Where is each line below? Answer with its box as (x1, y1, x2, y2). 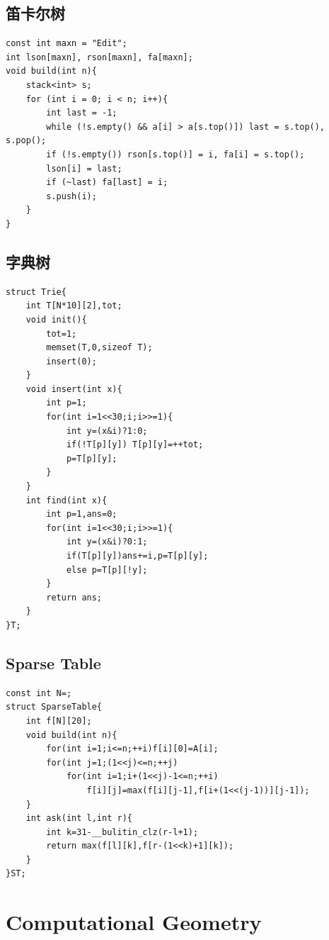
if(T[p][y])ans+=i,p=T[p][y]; (66, 551, 209, 561)
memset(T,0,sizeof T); (46, 342, 153, 353)
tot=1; (46, 328, 77, 339)
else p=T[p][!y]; (66, 564, 148, 575)
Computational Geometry (6, 907, 262, 936)
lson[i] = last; (46, 163, 122, 174)
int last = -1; (46, 108, 117, 118)
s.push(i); (46, 191, 97, 201)
